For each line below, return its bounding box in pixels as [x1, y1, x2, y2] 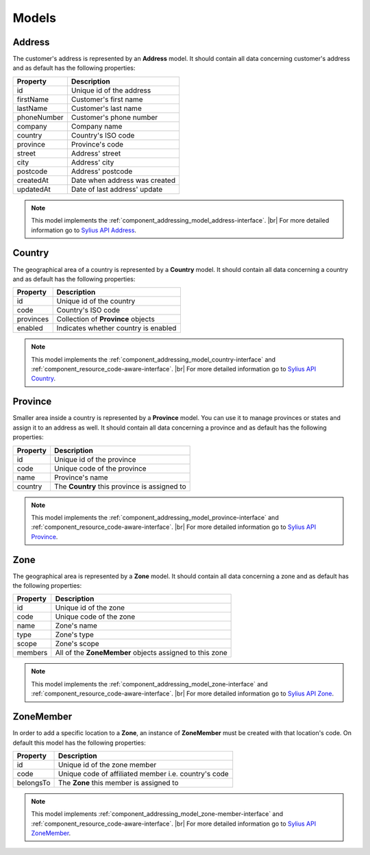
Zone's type [55, 630, 94, 640]
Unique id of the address [71, 86, 151, 95]
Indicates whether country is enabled [56, 323, 177, 333]
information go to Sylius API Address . [31, 226, 137, 234]
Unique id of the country [56, 297, 136, 306]
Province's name [53, 473, 109, 482]
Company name [71, 121, 123, 131]
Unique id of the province [53, 454, 136, 464]
